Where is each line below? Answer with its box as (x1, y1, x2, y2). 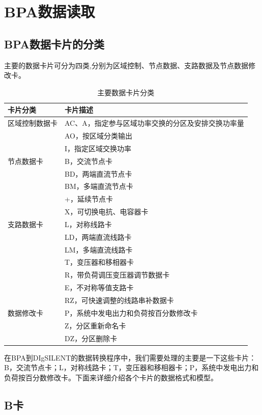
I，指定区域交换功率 (65, 143, 132, 153)
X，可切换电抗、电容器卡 (65, 206, 149, 217)
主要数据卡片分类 (97, 87, 155, 97)
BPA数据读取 (4, 1, 95, 22)
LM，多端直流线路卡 (65, 244, 133, 255)
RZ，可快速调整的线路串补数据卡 (65, 295, 174, 306)
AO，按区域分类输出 (65, 130, 132, 141)
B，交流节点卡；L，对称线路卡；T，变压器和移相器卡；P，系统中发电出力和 (4, 362, 259, 373)
